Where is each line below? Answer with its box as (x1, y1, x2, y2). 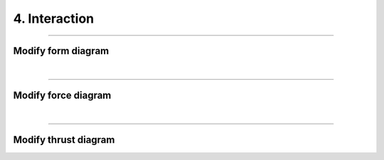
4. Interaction (13, 11, 95, 26)
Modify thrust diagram (13, 134, 115, 146)
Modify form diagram (13, 45, 110, 57)
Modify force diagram (13, 89, 112, 101)
